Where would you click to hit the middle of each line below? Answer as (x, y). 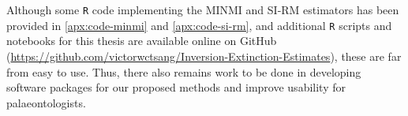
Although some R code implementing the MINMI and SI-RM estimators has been (203, 9)
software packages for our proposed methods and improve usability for (176, 87)
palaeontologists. (46, 102)
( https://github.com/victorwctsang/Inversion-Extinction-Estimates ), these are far (204, 56)
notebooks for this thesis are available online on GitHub (142, 41)
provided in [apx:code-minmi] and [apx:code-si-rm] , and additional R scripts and (199, 25)
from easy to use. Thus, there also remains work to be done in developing (184, 71)
